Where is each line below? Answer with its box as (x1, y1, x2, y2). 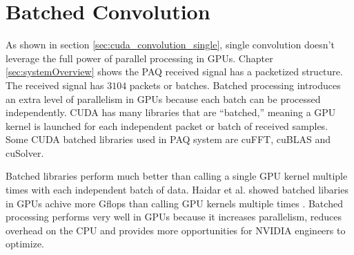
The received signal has (6, 77, 104, 92)
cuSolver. (6, 145, 44, 160)
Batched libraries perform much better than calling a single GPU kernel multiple (6, 169, 348, 183)
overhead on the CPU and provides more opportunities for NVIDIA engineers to (6, 223, 346, 237)
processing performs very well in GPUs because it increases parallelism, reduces (6, 209, 342, 224)
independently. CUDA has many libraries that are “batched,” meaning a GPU (6, 105, 336, 120)
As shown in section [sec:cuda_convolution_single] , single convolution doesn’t (6, 37, 335, 52)
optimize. (6, 236, 44, 251)
